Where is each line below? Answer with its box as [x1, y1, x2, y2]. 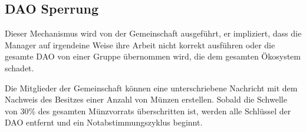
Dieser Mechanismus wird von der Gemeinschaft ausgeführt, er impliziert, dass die [5, 27, 302, 39]
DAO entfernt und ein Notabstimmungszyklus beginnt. [5, 116, 203, 128]
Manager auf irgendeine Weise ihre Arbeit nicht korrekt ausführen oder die [5, 38, 275, 51]
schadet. [5, 61, 34, 74]
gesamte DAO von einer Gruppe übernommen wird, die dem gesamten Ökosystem [5, 50, 301, 62]
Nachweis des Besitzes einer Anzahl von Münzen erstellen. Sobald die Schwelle [5, 93, 287, 105]
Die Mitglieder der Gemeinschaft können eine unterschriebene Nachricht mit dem [5, 81, 298, 94]
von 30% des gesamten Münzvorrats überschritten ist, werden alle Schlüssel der [5, 104, 291, 117]
